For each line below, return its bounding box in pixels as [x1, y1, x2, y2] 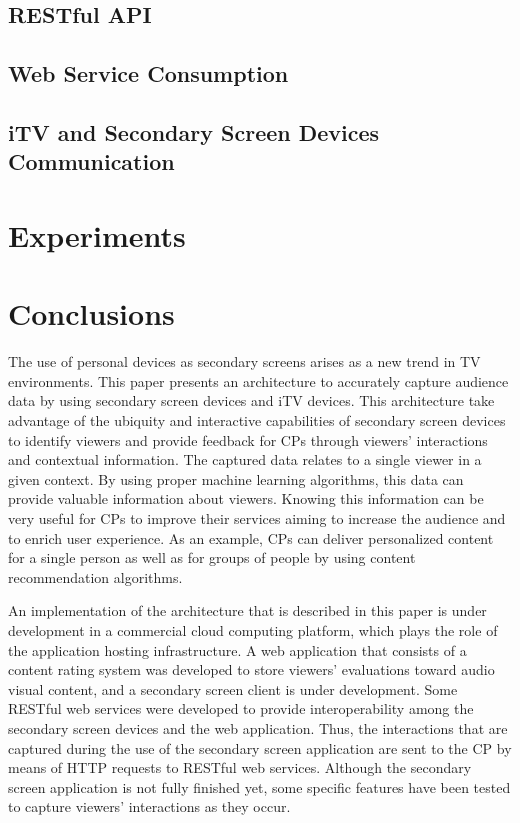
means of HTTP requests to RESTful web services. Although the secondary [8, 757, 472, 778]
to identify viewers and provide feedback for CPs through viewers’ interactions [8, 429, 488, 450]
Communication [8, 146, 175, 177]
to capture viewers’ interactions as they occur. [8, 796, 291, 817]
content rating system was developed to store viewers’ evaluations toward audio [8, 659, 495, 680]
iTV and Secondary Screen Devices [8, 116, 380, 147]
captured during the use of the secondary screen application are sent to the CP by [8, 737, 512, 758]
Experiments [8, 214, 186, 255]
